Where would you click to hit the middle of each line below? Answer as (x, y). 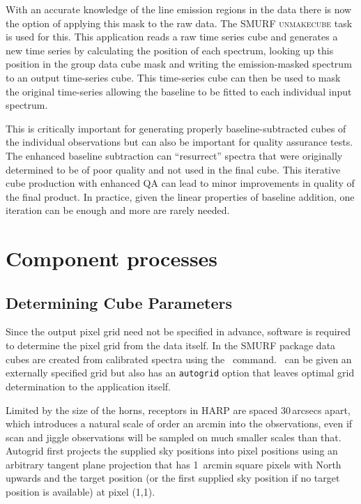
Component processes (112, 258)
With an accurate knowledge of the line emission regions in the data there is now (179, 9)
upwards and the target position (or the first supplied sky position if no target (173, 478)
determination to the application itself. (88, 386)
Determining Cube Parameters (119, 302)
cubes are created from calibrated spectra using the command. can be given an (179, 359)
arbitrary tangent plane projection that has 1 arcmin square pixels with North (174, 464)
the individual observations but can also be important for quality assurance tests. (179, 142)
